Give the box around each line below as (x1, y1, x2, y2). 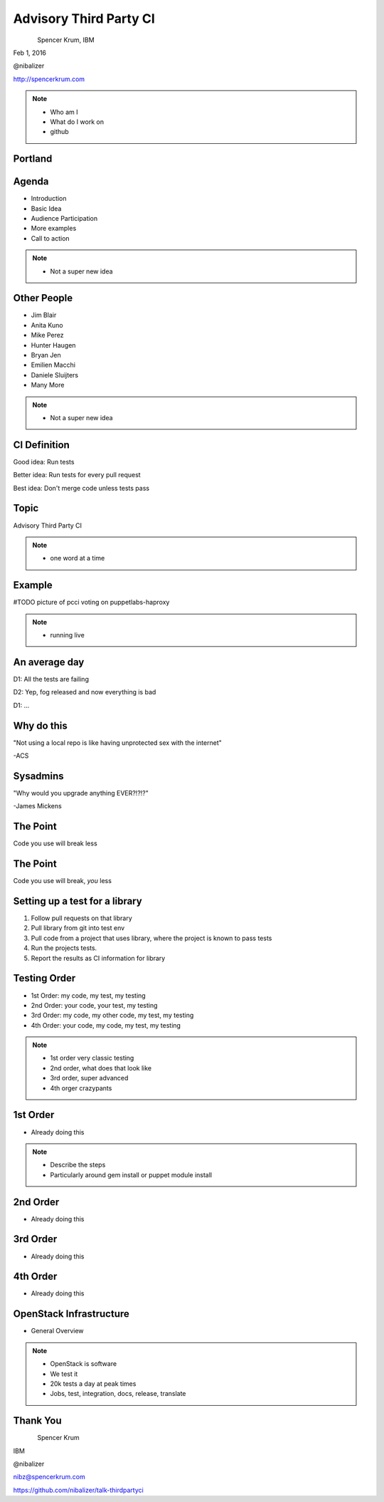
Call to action (31, 234, 70, 242)
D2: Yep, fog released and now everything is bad (13, 688, 156, 697)
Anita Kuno (31, 320, 63, 329)
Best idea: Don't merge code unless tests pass (13, 484, 149, 492)
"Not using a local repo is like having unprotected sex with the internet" (13, 738, 222, 747)
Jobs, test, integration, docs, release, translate (50, 1389, 186, 1398)
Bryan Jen (31, 351, 61, 360)
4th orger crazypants (50, 1083, 112, 1092)
